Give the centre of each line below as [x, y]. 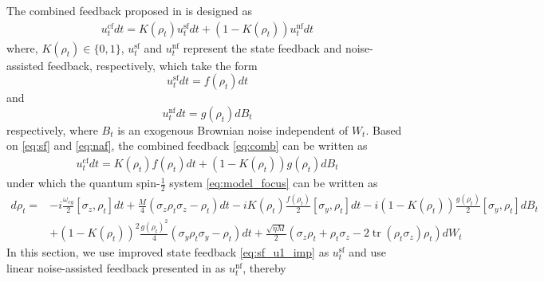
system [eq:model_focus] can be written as [274, 183]
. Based [384, 129]
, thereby [264, 267]
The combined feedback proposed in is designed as [129, 10]
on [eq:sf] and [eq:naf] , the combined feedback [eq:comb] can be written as [187, 145]
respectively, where [52, 129]
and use [367, 252]
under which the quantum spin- [83, 183]
